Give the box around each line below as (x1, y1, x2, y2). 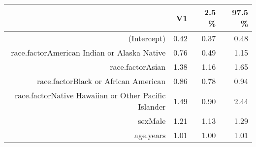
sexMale (138, 115, 166, 126)
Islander (138, 101, 166, 112)
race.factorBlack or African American (36, 75, 166, 87)
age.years (134, 129, 166, 141)
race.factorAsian (110, 61, 166, 72)
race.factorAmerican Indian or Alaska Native (11, 47, 166, 58)
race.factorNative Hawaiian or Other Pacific (15, 89, 166, 101)
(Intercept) (128, 32, 166, 44)
